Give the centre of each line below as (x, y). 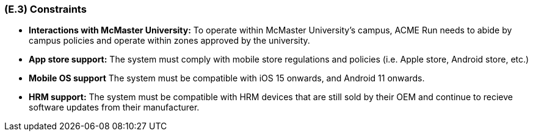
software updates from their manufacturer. (114, 107)
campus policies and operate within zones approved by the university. (169, 41)
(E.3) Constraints (45, 9)
